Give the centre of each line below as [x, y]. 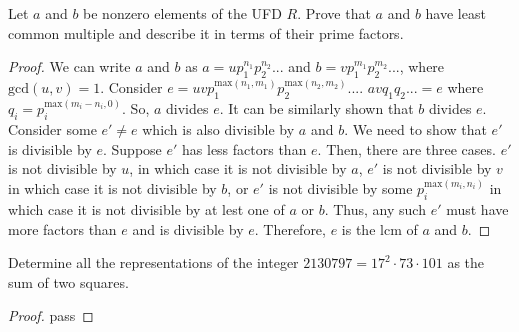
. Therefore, [290, 228]
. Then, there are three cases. [406, 148]
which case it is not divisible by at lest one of [146, 209]
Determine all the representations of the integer [153, 262]
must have [477, 209]
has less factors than [244, 148]
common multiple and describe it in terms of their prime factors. [206, 32]
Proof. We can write [69, 66]
